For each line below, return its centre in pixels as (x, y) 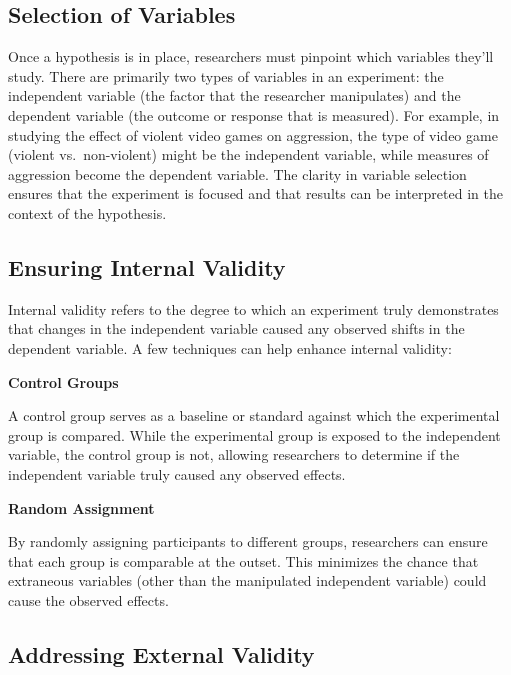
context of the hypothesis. (87, 212)
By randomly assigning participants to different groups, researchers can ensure (248, 541)
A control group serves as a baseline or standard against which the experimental (254, 415)
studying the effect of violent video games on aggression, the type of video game (253, 134)
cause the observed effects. (88, 599)
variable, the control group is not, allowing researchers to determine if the (234, 454)
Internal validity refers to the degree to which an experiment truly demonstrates (253, 308)
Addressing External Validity (161, 653)
